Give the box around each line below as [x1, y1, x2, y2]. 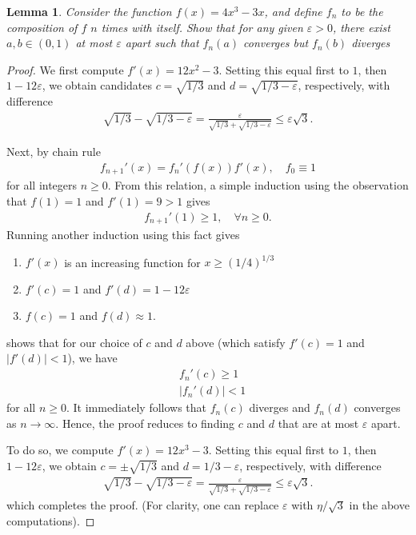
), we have [67, 349, 118, 366]
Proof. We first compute [6, 61, 124, 78]
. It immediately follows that [66, 399, 207, 416]
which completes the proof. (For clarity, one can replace [6, 497, 279, 513]
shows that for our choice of [6, 333, 142, 350]
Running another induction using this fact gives [6, 226, 240, 242]
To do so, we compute [6, 441, 114, 458]
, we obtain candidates [42, 77, 153, 94]
